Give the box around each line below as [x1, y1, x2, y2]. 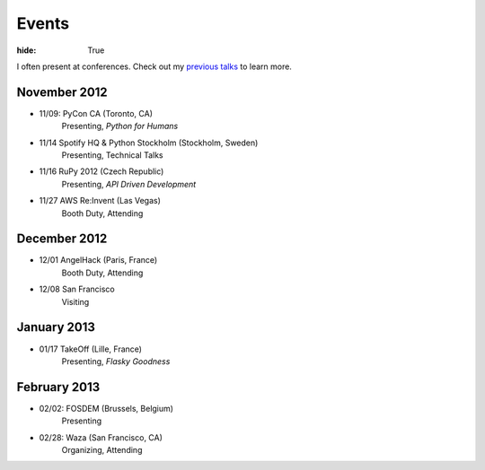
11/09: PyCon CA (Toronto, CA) [39, 108, 153, 118]
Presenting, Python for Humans [61, 121, 179, 132]
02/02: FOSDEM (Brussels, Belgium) [39, 403, 174, 413]
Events [16, 13, 70, 33]
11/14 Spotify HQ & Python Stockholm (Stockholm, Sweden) [39, 137, 259, 148]
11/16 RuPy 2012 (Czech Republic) [39, 166, 164, 177]
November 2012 [16, 84, 108, 100]
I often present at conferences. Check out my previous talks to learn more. [16, 61, 292, 72]
